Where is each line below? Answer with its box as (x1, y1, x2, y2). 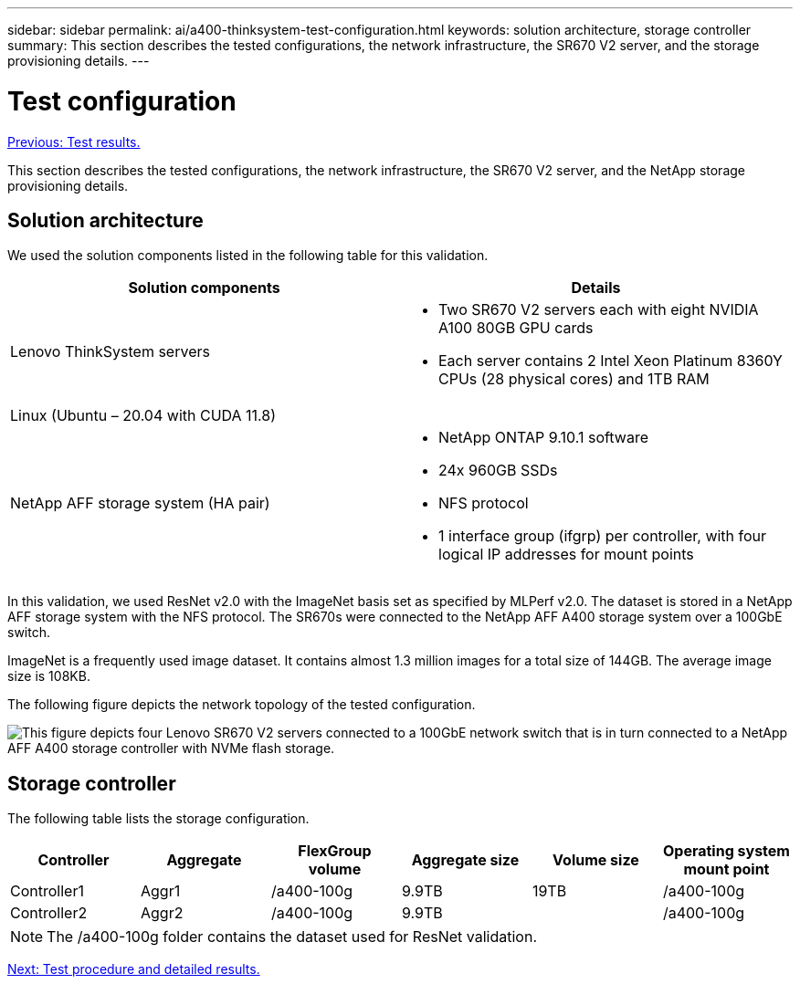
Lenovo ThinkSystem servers (10, 342, 210, 361)
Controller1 (10, 882, 84, 901)
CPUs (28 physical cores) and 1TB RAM (438, 370, 710, 389)
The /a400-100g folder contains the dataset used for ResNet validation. (47, 927, 538, 947)
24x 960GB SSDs (438, 461, 558, 480)
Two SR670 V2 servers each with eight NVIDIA (438, 300, 759, 319)
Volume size (553, 851, 639, 870)
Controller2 (10, 904, 88, 923)
